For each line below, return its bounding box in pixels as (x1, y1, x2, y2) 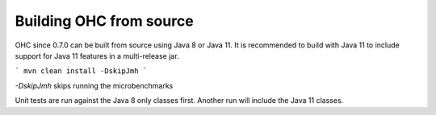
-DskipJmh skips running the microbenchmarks (15, 80, 174, 90)
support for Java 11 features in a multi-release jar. (15, 51, 179, 60)
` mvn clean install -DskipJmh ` (15, 67, 148, 76)
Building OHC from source (15, 12, 194, 30)
